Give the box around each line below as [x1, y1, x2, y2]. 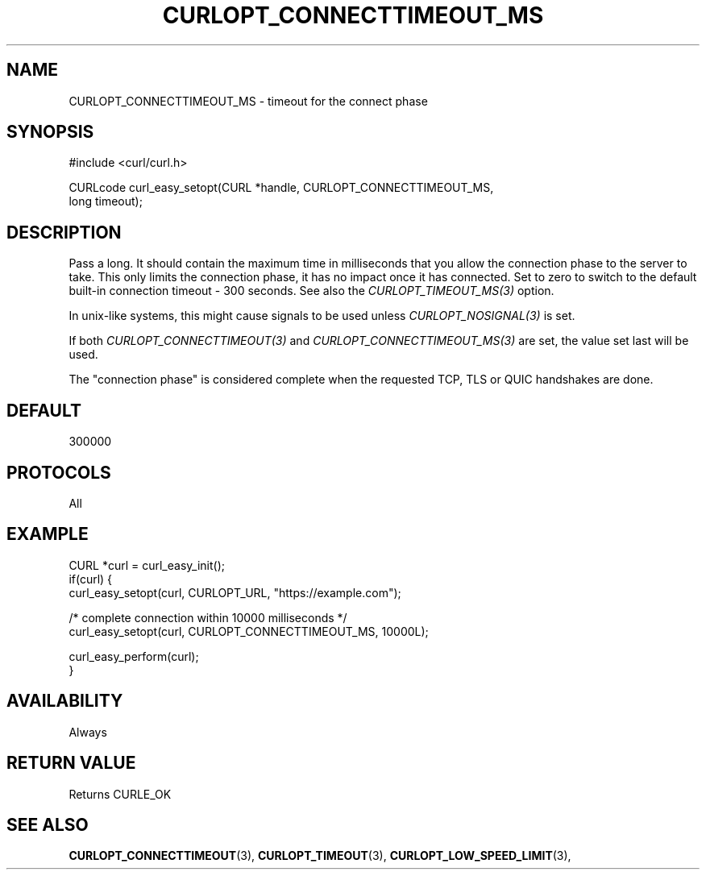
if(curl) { [69, 571, 113, 586]
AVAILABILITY [6, 691, 123, 712]
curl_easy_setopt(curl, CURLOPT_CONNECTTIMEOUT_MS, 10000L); [69, 624, 429, 638]
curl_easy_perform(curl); [69, 649, 199, 663]
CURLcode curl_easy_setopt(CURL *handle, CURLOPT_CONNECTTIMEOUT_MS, [69, 181, 494, 195]
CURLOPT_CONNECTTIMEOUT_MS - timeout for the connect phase [69, 93, 428, 108]
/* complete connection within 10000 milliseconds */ [69, 610, 347, 625]
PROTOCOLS [6, 462, 111, 483]
